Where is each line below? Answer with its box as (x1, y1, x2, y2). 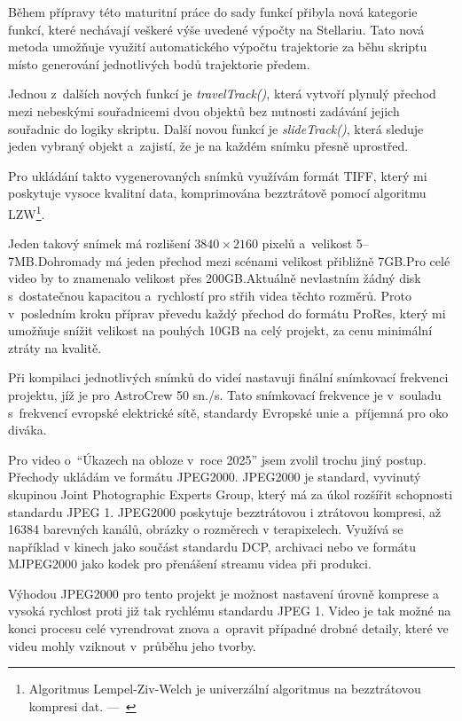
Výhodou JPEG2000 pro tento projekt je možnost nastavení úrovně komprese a (8, 584, 440, 602)
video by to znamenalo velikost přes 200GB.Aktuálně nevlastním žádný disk (8, 269, 421, 287)
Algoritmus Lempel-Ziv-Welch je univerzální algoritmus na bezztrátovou (28, 679, 421, 698)
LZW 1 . (8, 201, 45, 223)
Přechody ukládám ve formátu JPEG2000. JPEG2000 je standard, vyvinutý (8, 467, 421, 486)
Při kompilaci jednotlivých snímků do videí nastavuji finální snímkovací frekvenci (8, 368, 449, 387)
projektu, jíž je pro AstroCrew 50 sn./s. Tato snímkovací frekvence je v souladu (8, 385, 442, 404)
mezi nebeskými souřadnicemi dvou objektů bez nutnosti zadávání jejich (8, 101, 400, 120)
